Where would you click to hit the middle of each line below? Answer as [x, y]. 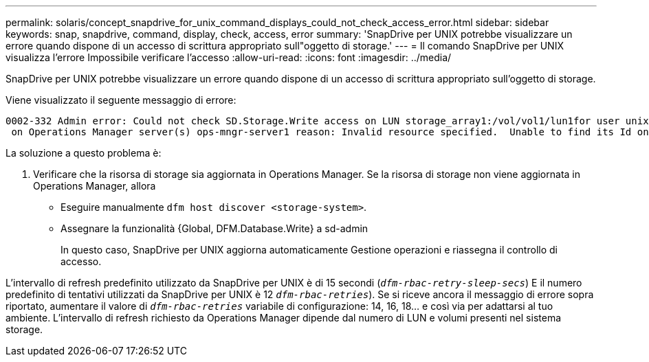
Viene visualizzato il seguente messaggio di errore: [121, 100]
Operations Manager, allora [95, 186]
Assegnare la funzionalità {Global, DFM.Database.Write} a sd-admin [214, 228]
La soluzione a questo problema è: [84, 153]
